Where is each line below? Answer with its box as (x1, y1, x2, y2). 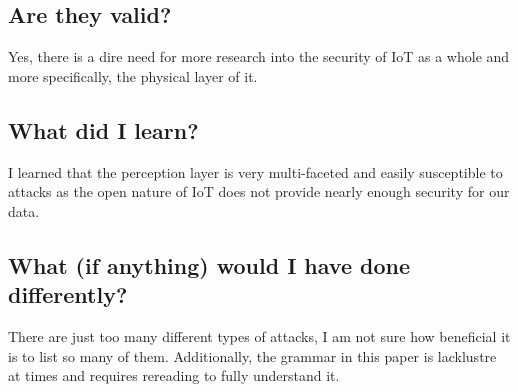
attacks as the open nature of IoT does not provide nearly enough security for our (8, 181, 510, 202)
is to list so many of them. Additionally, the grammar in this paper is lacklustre (8, 345, 497, 366)
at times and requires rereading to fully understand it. (8, 365, 340, 386)
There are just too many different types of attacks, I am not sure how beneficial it (8, 325, 511, 346)
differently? (8, 279, 128, 310)
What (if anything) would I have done (8, 249, 411, 280)
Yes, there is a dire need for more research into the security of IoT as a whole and (8, 46, 510, 67)
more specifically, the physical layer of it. (8, 65, 258, 86)
